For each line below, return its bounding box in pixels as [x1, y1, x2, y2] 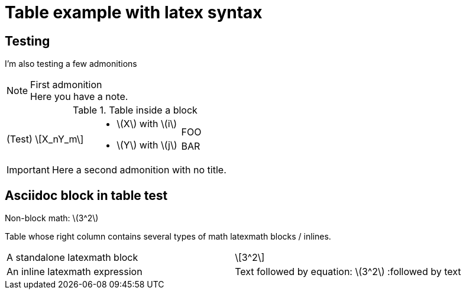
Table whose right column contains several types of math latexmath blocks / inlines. [5, 231, 331, 242]
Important [7, 164, 50, 176]
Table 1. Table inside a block [72, 104, 198, 117]
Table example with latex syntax [5, 2, 263, 22]
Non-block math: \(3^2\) [5, 213, 99, 224]
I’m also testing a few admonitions [5, 59, 137, 69]
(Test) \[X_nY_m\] [7, 133, 84, 146]
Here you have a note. [30, 91, 128, 103]
